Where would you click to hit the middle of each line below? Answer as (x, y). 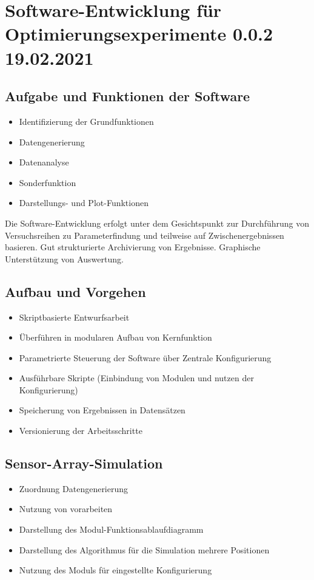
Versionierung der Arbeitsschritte (81, 431)
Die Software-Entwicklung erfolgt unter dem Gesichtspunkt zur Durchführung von (157, 223)
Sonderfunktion (48, 182)
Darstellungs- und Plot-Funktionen (84, 203)
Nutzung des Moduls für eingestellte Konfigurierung (115, 570)
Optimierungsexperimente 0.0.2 (139, 34)
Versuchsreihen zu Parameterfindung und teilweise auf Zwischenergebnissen (145, 235)
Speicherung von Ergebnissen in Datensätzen (102, 410)
